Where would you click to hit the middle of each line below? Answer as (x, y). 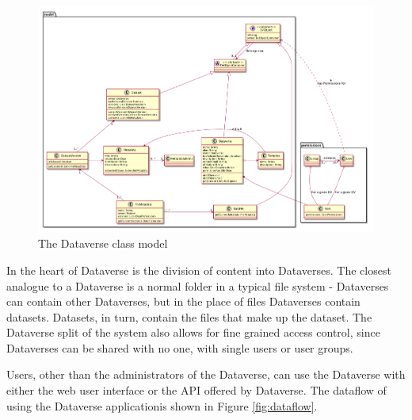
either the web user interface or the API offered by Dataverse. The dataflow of (196, 390)
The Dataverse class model (103, 243)
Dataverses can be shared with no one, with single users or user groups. (180, 347)
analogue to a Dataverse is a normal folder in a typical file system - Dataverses (198, 285)
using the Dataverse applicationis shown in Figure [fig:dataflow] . (162, 405)
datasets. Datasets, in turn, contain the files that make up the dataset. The (189, 316)
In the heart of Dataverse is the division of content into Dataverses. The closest (199, 270)
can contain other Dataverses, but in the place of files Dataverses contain (183, 301)
